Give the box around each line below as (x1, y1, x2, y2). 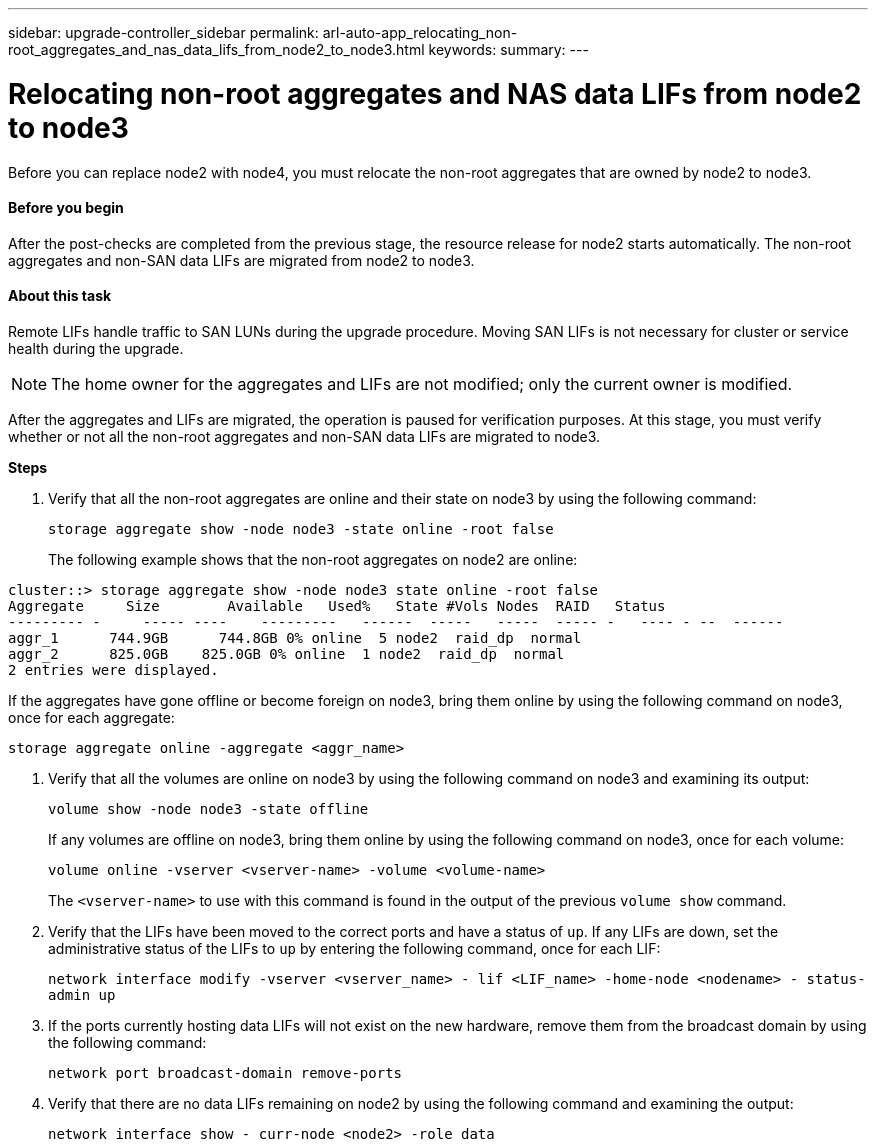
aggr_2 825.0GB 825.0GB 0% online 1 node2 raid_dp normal (8, 645, 565, 662)
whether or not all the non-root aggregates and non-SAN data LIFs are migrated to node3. (8, 427, 601, 445)
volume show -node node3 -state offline (48, 800, 369, 817)
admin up (48, 986, 116, 1003)
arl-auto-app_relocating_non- (322, 24, 518, 41)
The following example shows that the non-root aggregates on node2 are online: (48, 550, 578, 568)
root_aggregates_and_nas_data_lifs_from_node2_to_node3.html (8, 41, 425, 58)
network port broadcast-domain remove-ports (48, 1064, 403, 1081)
